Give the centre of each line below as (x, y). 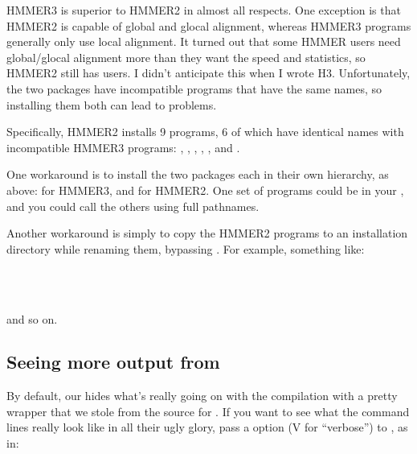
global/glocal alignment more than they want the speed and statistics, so (186, 57)
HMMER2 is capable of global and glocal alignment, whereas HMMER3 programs (209, 25)
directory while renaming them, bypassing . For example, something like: (186, 248)
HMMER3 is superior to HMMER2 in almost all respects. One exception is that (204, 10)
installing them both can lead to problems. (112, 104)
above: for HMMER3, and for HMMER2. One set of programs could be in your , (205, 190)
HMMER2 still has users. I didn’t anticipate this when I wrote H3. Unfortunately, (208, 73)
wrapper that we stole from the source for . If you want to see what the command (208, 411)
